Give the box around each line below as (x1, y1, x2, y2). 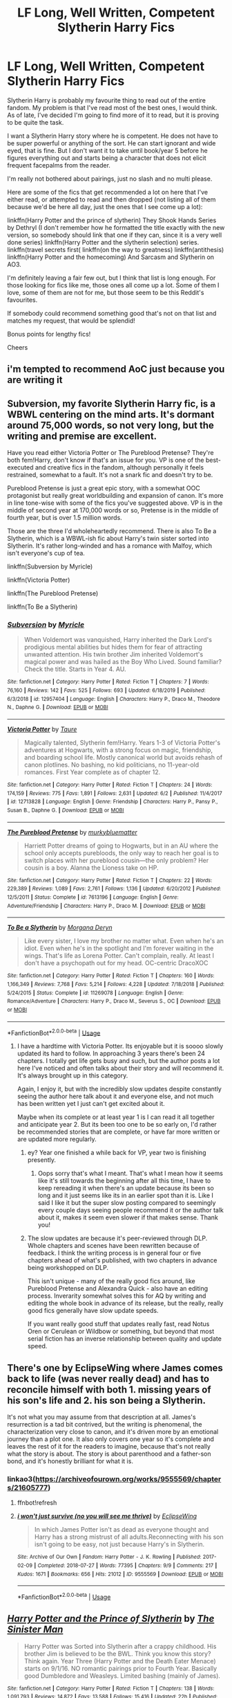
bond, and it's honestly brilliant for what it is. (7, 1457, 133, 1465)
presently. (27, 1156, 57, 1164)
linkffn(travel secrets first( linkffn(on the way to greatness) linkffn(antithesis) (7, 245, 224, 253)
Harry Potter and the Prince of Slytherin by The (7, 1613, 215, 1625)
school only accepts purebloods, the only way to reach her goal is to (23, 848, 220, 857)
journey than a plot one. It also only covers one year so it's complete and (7, 1435, 214, 1443)
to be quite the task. (7, 118, 64, 126)
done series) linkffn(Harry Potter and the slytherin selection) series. (7, 238, 200, 247)
